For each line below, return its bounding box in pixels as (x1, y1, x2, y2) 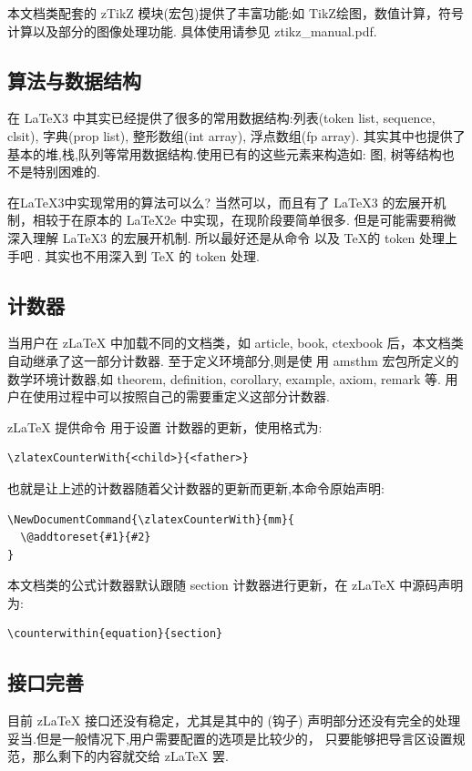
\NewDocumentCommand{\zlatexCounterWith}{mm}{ (7, 512, 294, 526)
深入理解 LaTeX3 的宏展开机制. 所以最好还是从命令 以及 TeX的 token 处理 (7, 228, 446, 247)
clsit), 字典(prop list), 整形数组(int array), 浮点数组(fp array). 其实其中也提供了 (7, 126, 466, 145)
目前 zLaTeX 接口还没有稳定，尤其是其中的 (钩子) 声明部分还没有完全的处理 (7, 711, 461, 730)
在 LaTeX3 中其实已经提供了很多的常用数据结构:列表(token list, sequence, (7, 108, 436, 127)
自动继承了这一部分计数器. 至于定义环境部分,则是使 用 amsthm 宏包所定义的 (7, 350, 459, 370)
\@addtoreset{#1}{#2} (20, 531, 151, 544)
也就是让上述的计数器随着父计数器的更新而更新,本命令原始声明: (7, 478, 385, 497)
